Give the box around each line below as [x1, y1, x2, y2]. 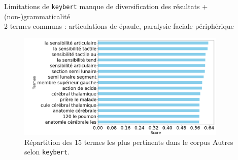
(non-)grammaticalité [4, 11, 70, 21]
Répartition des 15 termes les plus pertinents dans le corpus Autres [24, 136, 233, 147]
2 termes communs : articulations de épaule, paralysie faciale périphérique [4, 21, 234, 31]
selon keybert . [24, 146, 70, 157]
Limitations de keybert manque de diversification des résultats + [4, 1, 208, 11]
